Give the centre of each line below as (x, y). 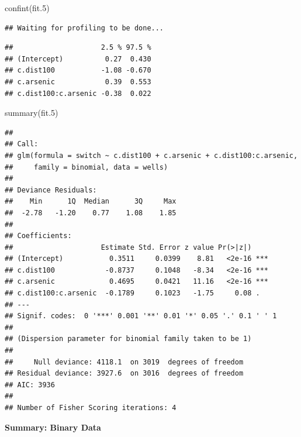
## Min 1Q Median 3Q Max (91, 202)
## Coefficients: (38, 236)
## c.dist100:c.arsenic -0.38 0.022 (78, 93)
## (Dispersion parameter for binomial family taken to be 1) (128, 339)
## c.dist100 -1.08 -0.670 (78, 70)
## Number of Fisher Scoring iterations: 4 (91, 408)
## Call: (22, 144)
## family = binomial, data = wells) (87, 167)
